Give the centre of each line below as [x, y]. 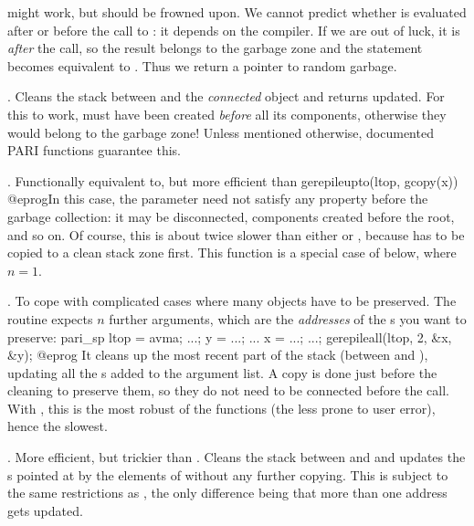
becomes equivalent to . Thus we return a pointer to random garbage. [202, 65]
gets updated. [45, 510]
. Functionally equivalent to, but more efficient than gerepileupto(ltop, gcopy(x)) [233, 180]
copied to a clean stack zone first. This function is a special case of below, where [232, 252]
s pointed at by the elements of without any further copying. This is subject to [228, 474]
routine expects [50, 318]
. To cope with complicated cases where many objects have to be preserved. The [232, 301]
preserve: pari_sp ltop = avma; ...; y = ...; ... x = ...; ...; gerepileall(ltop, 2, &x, [230, 337]
